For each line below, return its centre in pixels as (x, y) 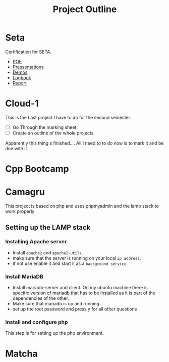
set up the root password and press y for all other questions (75, 309)
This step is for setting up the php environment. (55, 333)
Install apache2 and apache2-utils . (48, 253)
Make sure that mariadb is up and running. (57, 304)
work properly (20, 211)
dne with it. (17, 148)
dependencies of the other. (41, 298)
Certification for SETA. (29, 52)
